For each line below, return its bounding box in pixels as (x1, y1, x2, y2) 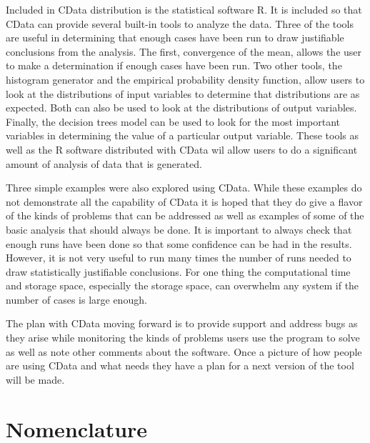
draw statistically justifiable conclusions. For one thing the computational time (6, 264, 351, 279)
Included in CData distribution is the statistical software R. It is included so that (6, 2, 362, 16)
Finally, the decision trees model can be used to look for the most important (6, 114, 341, 129)
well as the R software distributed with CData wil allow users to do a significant (6, 141, 358, 156)
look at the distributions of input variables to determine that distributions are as (6, 86, 360, 101)
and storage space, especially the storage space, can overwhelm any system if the (6, 278, 359, 293)
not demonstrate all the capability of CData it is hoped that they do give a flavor (6, 194, 363, 209)
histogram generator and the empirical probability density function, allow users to (6, 71, 365, 86)
